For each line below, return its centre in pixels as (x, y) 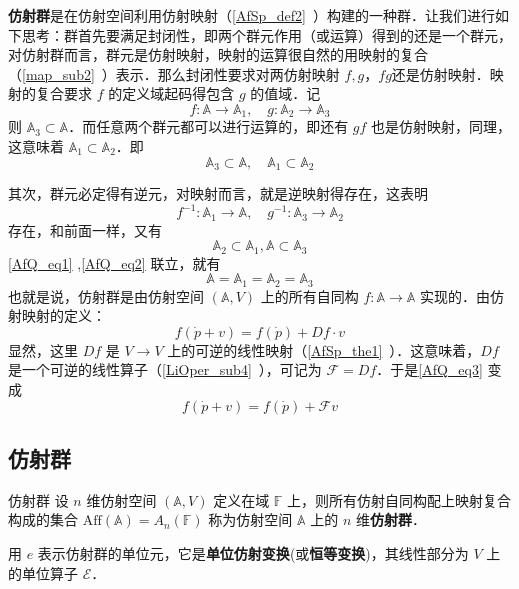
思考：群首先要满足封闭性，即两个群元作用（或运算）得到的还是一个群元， (266, 34)
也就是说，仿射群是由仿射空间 (106, 295)
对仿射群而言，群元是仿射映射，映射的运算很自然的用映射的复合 (218, 54)
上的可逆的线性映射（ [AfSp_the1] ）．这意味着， (324, 349)
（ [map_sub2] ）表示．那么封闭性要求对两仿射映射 (174, 73)
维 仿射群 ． (390, 519)
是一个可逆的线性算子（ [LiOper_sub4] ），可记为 (165, 369)
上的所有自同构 (309, 295)
